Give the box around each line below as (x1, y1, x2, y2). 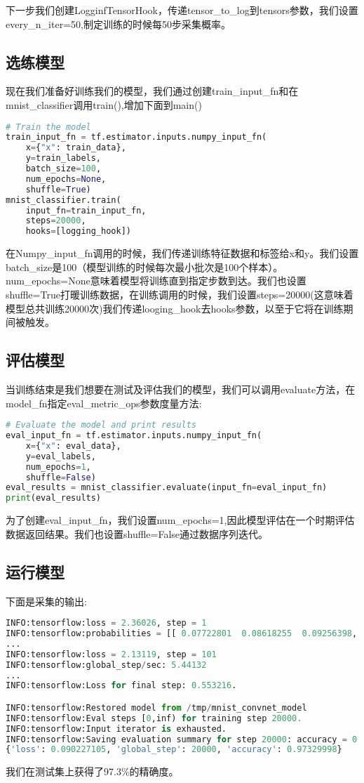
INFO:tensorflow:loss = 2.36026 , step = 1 (6, 618, 207, 629)
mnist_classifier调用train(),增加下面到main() (6, 97, 202, 112)
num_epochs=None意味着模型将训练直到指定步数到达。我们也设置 (6, 273, 306, 288)
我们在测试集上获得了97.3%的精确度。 (6, 764, 179, 779)
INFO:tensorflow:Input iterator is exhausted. (6, 723, 227, 734)
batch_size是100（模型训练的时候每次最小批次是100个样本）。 (6, 259, 283, 274)
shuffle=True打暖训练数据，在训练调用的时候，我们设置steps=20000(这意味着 (6, 287, 353, 301)
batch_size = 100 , (25, 164, 102, 174)
